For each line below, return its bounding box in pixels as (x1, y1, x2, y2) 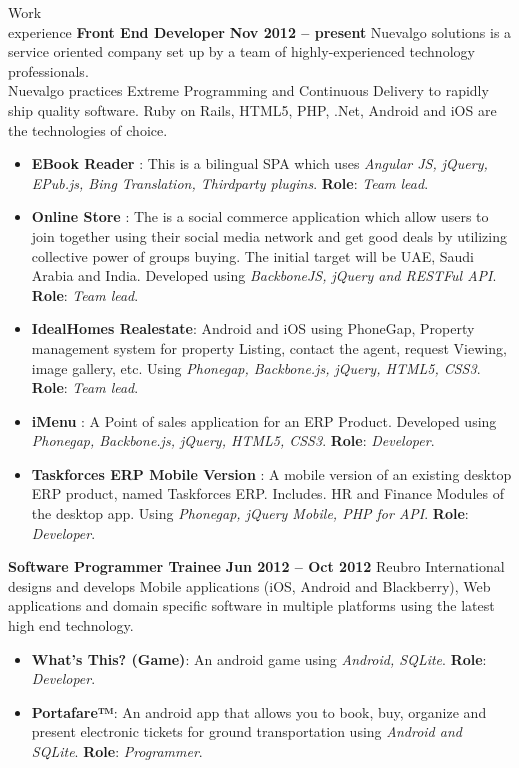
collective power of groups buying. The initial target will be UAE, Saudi (31, 245, 474, 266)
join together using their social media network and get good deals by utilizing (31, 225, 507, 246)
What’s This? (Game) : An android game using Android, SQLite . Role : (31, 648, 487, 669)
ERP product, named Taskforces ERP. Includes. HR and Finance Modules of (31, 483, 504, 504)
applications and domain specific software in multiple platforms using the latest (8, 595, 495, 616)
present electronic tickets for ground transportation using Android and (31, 721, 462, 742)
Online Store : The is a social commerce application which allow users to (31, 206, 489, 227)
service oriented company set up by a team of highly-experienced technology (8, 41, 475, 62)
